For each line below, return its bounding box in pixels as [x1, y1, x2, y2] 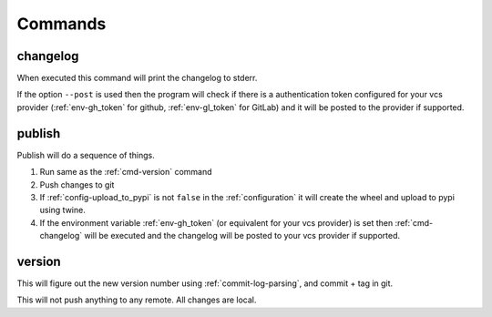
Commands [16, 14, 107, 34]
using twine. [39, 205, 86, 216]
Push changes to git [39, 179, 115, 190]
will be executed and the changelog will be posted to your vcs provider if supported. [83, 230, 401, 241]
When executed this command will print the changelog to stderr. [16, 73, 258, 84]
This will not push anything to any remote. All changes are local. [16, 294, 257, 305]
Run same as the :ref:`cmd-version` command [39, 167, 213, 178]
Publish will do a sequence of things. [16, 149, 155, 160]
